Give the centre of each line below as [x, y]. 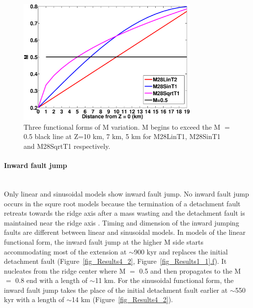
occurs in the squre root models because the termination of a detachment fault [122, 203]
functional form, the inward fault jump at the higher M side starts [104, 241]
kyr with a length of [34, 299]
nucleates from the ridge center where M [65, 270]
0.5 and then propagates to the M [190, 270]
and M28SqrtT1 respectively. [67, 146]
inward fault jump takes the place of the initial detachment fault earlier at [116, 290]
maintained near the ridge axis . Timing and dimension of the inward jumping [122, 222]
